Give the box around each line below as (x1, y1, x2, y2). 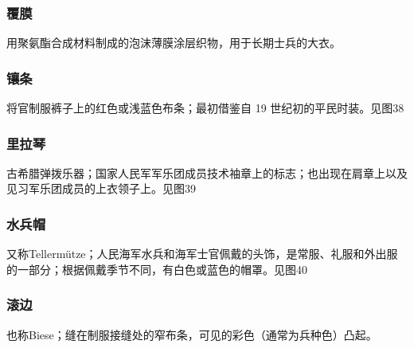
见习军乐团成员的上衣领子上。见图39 (6, 180, 196, 197)
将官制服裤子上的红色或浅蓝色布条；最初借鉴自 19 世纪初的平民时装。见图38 (6, 100, 404, 116)
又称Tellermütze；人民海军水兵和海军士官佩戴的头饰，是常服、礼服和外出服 (6, 245, 398, 262)
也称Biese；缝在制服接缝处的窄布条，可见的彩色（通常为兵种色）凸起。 (6, 326, 377, 342)
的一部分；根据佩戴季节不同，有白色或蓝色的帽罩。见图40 (6, 260, 307, 277)
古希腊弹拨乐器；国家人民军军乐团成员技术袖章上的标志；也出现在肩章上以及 (6, 164, 408, 181)
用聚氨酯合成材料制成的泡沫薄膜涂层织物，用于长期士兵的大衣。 (6, 34, 341, 51)
